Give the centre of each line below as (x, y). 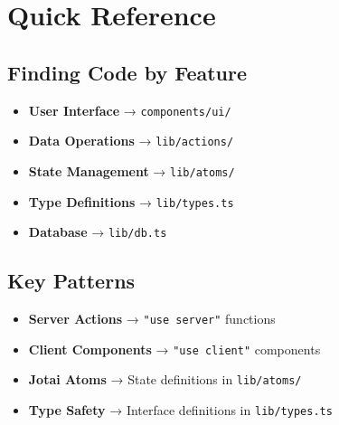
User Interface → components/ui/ (130, 110)
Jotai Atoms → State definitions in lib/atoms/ (165, 379)
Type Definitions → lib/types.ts (131, 201)
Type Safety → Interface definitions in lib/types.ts (180, 410)
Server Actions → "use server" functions (152, 319)
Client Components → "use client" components (174, 349)
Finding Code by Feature (127, 72)
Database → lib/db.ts (98, 232)
